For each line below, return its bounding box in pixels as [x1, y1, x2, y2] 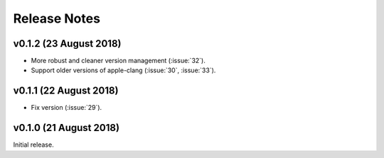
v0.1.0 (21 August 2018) [13, 122, 120, 134]
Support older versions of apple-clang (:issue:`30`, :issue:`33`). [31, 66, 216, 74]
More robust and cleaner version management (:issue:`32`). [31, 57, 206, 65]
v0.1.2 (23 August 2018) [13, 38, 122, 50]
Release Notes [13, 11, 101, 26]
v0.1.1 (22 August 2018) [13, 85, 119, 97]
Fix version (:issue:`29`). [31, 103, 102, 112]
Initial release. [13, 140, 54, 149]
